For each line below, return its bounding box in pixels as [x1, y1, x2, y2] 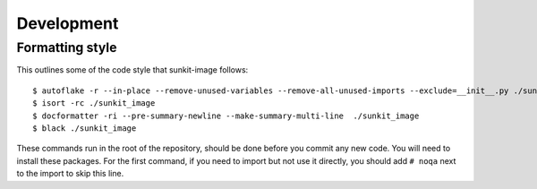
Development [16, 13, 119, 33]
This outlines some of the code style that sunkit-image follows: [16, 64, 249, 75]
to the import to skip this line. [16, 168, 124, 179]
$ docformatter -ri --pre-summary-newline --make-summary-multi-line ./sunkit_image [32, 110, 420, 121]
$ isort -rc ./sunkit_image [32, 99, 156, 108]
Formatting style [16, 39, 117, 56]
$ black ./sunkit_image [32, 123, 137, 133]
